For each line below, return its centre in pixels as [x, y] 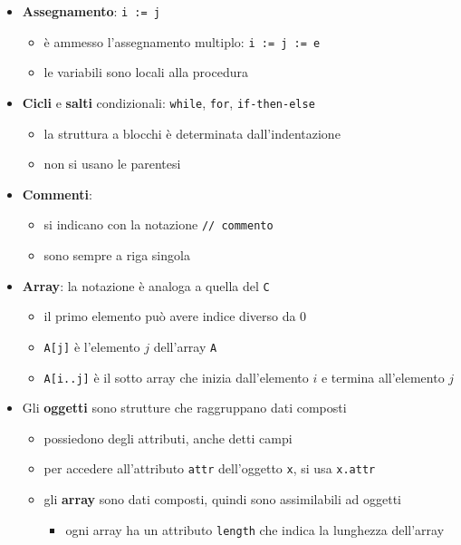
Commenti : [57, 194]
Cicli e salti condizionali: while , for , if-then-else [168, 102]
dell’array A [185, 346]
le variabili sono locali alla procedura [146, 72]
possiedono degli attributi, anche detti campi [168, 438]
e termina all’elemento [383, 377]
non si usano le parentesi [112, 164]
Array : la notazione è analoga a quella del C [146, 285]
